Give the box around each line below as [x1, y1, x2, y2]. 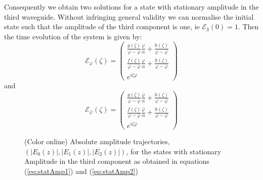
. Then [238, 21, 259, 32]
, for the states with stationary [126, 146, 222, 156]
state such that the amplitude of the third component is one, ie [4, 21, 200, 32]
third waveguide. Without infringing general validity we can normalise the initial [4, 11, 254, 22]
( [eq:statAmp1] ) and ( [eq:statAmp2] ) [24, 166, 138, 176]
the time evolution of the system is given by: [4, 31, 142, 41]
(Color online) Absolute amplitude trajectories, [24, 136, 170, 147]
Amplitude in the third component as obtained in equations [24, 156, 209, 166]
